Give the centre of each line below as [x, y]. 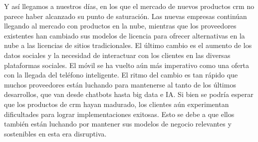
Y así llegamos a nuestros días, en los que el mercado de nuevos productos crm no [129, 6]
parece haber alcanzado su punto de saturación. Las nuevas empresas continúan [126, 16]
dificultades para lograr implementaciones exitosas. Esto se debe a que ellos [119, 114]
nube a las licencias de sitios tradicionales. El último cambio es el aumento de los [128, 45]
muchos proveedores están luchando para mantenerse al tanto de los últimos [120, 84]
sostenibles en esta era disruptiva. [55, 133]
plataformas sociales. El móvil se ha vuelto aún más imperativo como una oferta [127, 65]
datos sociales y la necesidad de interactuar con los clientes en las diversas [117, 55]
